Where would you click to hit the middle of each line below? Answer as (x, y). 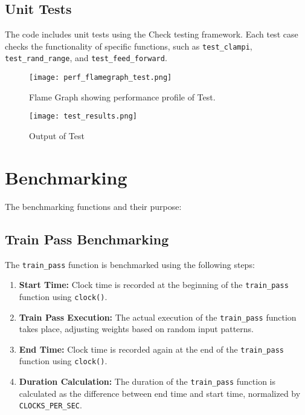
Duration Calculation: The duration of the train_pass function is (147, 381)
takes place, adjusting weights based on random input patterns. (136, 329)
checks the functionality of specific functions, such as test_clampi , (129, 46)
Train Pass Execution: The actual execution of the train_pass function (158, 317)
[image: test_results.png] (83, 116)
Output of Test (57, 136)
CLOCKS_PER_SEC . (50, 405)
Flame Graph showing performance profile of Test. (122, 96)
